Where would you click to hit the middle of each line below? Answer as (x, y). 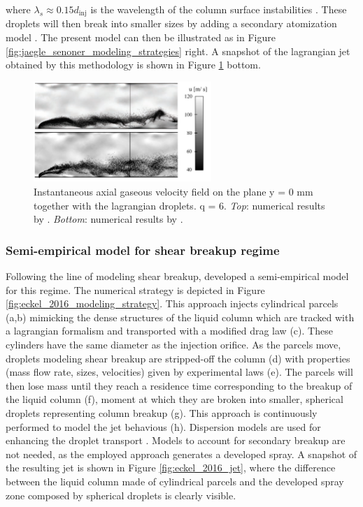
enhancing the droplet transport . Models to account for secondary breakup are (176, 440)
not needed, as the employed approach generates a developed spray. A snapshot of (181, 454)
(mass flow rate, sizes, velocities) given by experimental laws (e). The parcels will (179, 372)
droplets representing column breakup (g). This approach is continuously (162, 412)
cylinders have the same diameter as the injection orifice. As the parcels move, (173, 344)
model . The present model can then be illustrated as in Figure (141, 37)
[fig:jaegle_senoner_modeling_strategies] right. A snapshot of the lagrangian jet (178, 51)
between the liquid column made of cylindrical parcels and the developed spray (175, 481)
